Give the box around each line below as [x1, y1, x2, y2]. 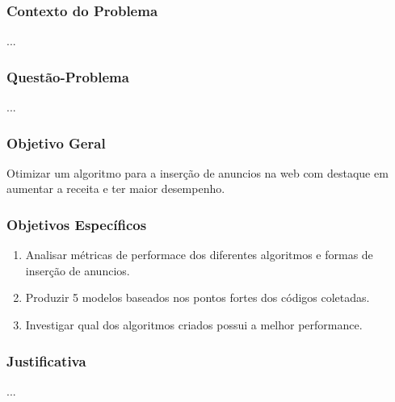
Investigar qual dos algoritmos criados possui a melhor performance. [25, 316, 363, 333]
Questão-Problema [6, 66, 129, 86]
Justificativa [6, 350, 86, 371]
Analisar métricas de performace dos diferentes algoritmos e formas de [25, 246, 373, 263]
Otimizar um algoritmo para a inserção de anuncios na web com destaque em [6, 164, 389, 181]
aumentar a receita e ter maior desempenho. [6, 180, 225, 197]
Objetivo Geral [6, 132, 106, 153]
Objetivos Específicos [6, 214, 147, 234]
